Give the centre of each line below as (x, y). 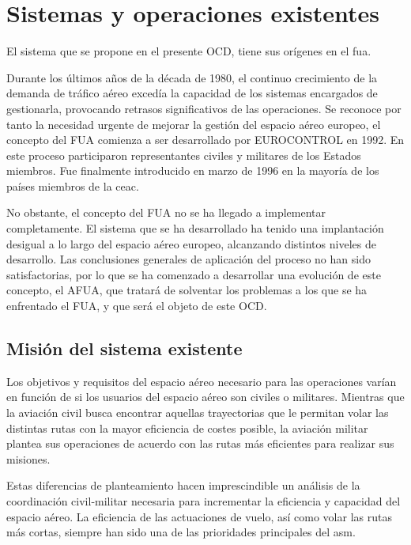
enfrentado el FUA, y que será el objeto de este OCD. (137, 306)
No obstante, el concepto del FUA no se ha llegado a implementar (166, 212)
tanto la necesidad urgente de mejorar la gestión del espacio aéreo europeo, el (194, 124)
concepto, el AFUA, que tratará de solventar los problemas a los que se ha (187, 290)
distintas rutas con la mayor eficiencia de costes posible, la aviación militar (187, 428)
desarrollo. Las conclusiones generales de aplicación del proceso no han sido (189, 259)
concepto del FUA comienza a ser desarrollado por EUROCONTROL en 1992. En (205, 140)
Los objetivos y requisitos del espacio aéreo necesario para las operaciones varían (202, 381)
